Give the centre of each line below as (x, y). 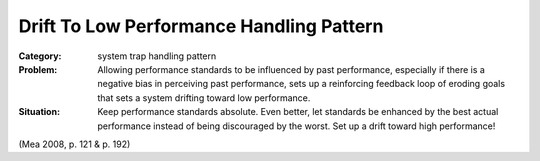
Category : (40, 56)
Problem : (38, 69)
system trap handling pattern (157, 56)
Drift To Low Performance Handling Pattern (201, 26)
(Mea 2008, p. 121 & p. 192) (74, 144)
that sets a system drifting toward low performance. (204, 97)
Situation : (39, 112)
